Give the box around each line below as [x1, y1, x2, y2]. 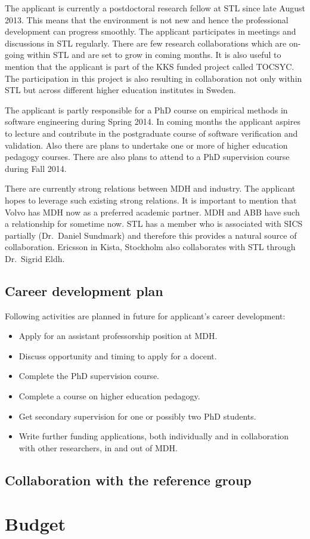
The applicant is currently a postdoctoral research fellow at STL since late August [5, 2, 305, 14]
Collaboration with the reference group [5, 470, 252, 489]
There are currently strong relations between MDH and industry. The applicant [5, 182, 296, 195]
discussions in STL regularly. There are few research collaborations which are [5, 36, 287, 49]
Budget [5, 512, 66, 536]
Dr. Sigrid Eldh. [5, 252, 65, 264]
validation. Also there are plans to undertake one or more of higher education [5, 138, 288, 151]
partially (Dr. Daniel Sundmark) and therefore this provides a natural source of [5, 229, 297, 241]
